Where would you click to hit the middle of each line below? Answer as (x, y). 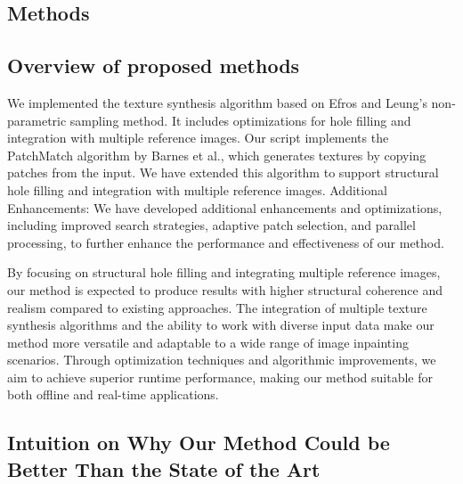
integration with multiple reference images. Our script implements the (198, 138)
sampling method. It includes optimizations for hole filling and (240, 120)
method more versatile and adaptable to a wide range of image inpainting (208, 342)
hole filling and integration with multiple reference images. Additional (197, 189)
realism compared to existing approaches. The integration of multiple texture (217, 307)
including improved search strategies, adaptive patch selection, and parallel (211, 225)
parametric (37, 120)
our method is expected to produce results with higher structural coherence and (225, 289)
